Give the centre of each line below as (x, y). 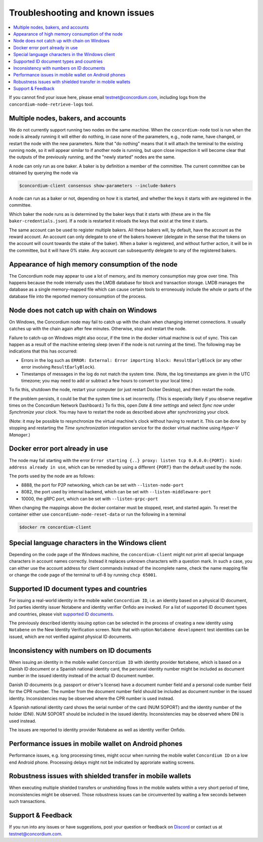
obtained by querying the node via (43, 173)
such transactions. (28, 802)
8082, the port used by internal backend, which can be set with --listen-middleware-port (116, 492)
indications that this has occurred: (43, 351)
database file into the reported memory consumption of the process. (78, 296)
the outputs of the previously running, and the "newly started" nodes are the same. (92, 157)
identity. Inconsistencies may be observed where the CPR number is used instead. (92, 698)
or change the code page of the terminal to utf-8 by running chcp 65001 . (83, 575)
